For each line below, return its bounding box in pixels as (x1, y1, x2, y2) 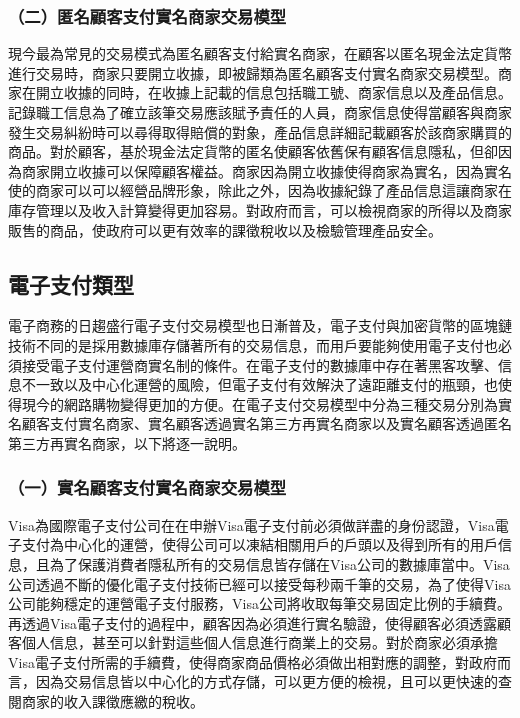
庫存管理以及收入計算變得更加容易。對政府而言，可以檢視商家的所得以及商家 (8, 199, 512, 220)
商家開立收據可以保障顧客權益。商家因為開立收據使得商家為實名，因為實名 (21, 160, 512, 181)
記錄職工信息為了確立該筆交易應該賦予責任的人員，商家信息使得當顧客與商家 (8, 102, 512, 122)
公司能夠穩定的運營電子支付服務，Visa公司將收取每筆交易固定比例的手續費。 (8, 593, 511, 614)
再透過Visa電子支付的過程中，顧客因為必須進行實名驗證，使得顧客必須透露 (8, 612, 497, 633)
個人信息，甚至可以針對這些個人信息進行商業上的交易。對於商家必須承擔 (21, 632, 498, 653)
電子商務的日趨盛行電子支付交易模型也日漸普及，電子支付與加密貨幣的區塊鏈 (8, 315, 512, 336)
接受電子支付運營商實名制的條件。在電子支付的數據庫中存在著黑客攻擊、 (21, 354, 498, 375)
